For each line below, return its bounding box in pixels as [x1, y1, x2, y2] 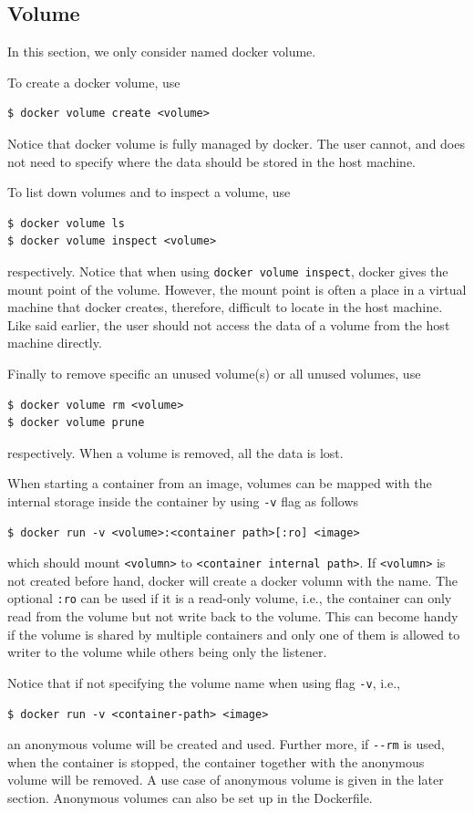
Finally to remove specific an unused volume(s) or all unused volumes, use [7, 363, 421, 382]
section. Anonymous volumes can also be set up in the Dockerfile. [7, 787, 373, 807]
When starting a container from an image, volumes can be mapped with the [7, 474, 432, 493]
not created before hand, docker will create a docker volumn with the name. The [7, 570, 459, 589]
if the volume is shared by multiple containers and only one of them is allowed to [7, 624, 460, 643]
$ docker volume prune [7, 416, 145, 430]
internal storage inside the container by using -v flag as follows [7, 491, 359, 510]
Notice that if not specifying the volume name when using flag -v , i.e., [7, 672, 400, 692]
